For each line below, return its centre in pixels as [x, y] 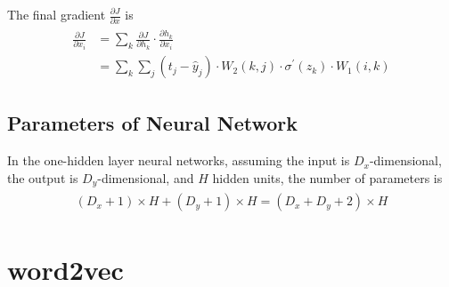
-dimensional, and [146, 177]
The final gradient [57, 14]
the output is [43, 177]
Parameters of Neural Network [152, 123]
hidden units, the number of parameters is [327, 177]
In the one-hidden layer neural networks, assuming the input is [179, 160]
